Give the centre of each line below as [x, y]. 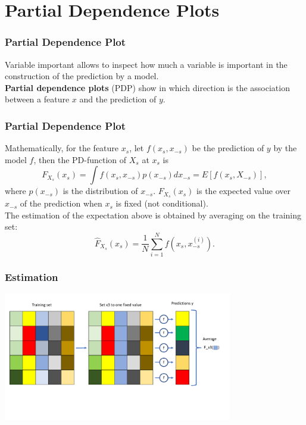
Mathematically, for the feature [62, 148]
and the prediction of [118, 99]
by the [285, 148]
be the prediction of [228, 148]
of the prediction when [61, 203]
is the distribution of [100, 191]
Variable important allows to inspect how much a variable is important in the [146, 64]
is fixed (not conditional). [162, 203]
